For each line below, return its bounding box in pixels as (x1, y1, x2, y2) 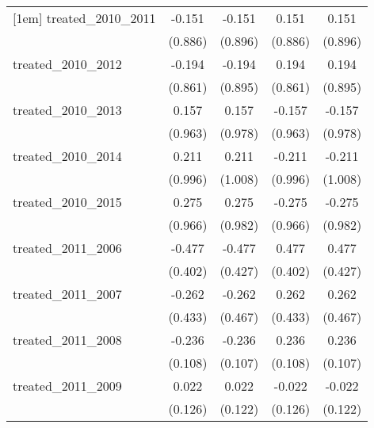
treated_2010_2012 (13, 55, 122, 73)
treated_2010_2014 (13, 147, 122, 165)
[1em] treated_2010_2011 (13, 9, 156, 27)
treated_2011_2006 (13, 239, 122, 257)
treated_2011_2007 (13, 285, 122, 303)
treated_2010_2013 (13, 101, 122, 119)
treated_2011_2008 (13, 331, 122, 349)
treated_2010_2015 (13, 193, 122, 211)
